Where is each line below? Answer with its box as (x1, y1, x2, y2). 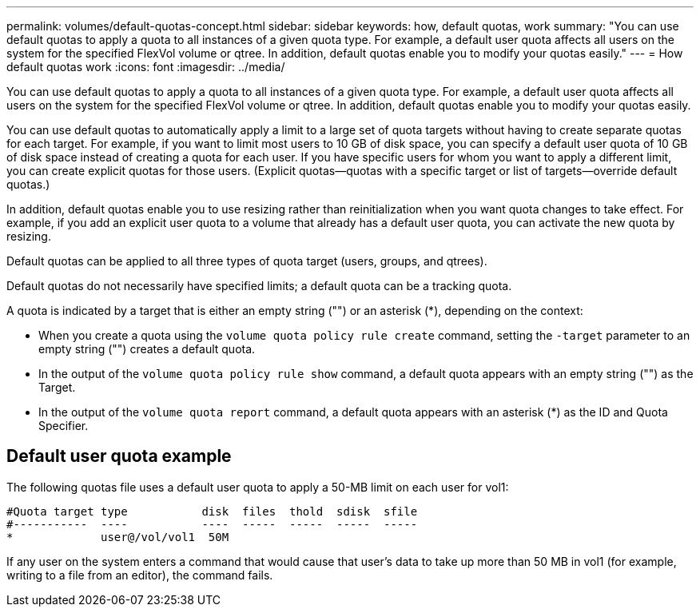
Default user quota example (6, 446, 232, 467)
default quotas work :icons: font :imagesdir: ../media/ (6, 60, 285, 74)
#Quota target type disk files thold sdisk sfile (6, 504, 418, 518)
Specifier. (38, 419, 89, 432)
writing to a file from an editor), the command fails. (6, 567, 273, 582)
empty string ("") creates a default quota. (38, 342, 256, 356)
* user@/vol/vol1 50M (6, 530, 229, 543)
